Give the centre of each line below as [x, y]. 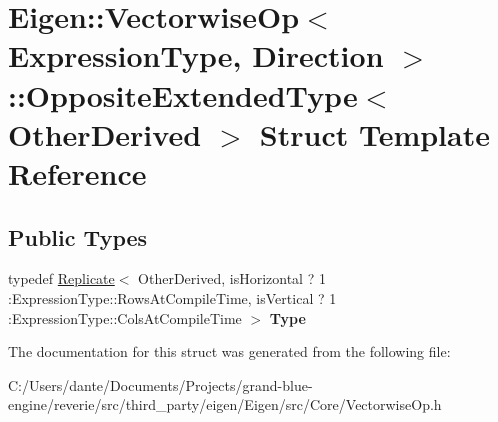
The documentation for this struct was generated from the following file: [229, 351]
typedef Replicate [61, 278]
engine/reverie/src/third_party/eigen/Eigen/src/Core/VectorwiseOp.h [225, 404]
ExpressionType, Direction [196, 55]
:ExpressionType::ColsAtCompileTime [125, 317]
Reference [77, 172]
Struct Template [374, 133]
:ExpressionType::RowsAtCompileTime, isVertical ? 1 [172, 297]
